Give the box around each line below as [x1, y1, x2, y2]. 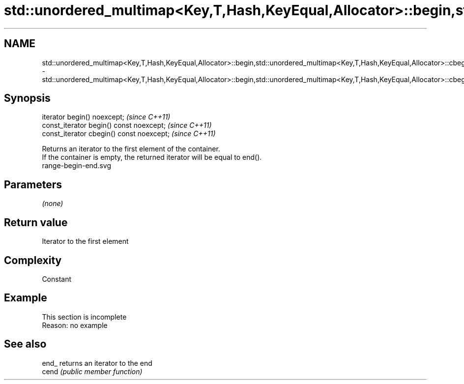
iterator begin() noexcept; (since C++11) [42, 113, 171, 121]
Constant [42, 274, 72, 283]
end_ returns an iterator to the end [42, 358, 152, 367]
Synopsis [4, 92, 51, 105]
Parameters [4, 178, 62, 191]
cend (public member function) [42, 367, 143, 376]
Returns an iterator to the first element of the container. [42, 145, 220, 153]
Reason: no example [42, 321, 108, 329]
